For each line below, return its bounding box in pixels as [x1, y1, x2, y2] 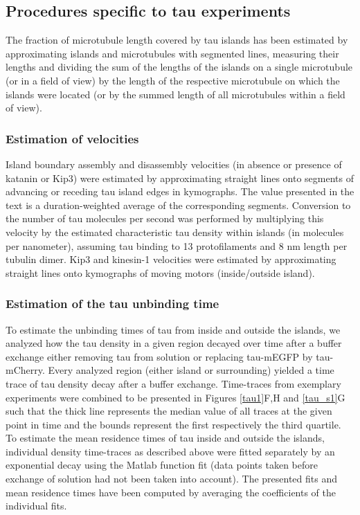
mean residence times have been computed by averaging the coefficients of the [6, 485, 336, 499]
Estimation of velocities [6, 129, 139, 147]
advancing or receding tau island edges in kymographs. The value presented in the [6, 184, 354, 199]
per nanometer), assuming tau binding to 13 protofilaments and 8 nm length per [6, 238, 348, 253]
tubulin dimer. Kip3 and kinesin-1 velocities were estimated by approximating [6, 252, 336, 266]
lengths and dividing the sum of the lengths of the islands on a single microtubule [6, 60, 353, 74]
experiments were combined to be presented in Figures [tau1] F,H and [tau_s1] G [6, 390, 345, 404]
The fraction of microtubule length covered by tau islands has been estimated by [6, 33, 348, 47]
